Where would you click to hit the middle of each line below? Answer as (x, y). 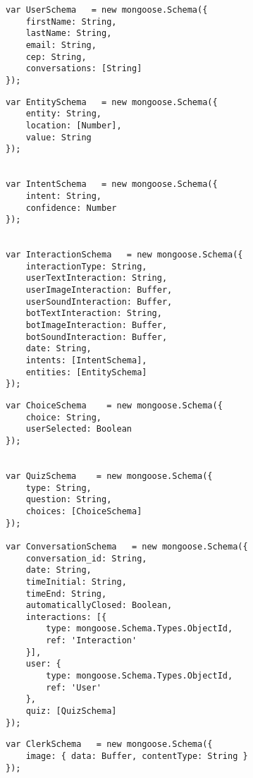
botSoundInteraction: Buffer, (97, 337)
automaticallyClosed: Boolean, (99, 606)
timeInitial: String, (76, 582)
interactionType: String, (86, 266)
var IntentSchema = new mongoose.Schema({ (112, 184)
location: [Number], (74, 125)
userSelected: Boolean (79, 429)
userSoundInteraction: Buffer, (99, 302)
